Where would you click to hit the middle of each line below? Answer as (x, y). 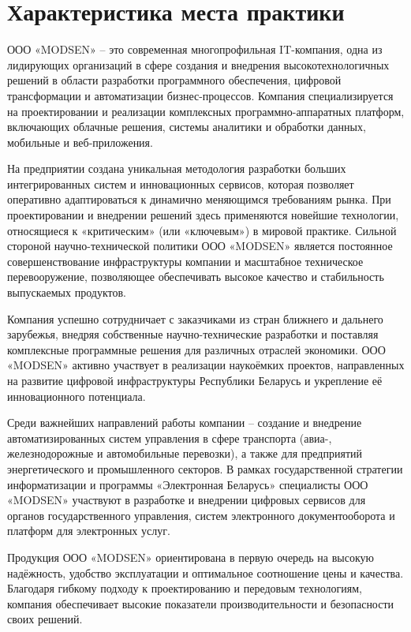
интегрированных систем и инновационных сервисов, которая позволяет (181, 183)
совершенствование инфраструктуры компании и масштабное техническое (185, 261)
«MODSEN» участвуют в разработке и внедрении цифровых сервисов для (187, 500)
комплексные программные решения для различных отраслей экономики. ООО (196, 349)
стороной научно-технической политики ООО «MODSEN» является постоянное (200, 246)
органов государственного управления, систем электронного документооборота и (201, 515)
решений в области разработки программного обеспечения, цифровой (174, 80)
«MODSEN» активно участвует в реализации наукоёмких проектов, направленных (206, 365)
